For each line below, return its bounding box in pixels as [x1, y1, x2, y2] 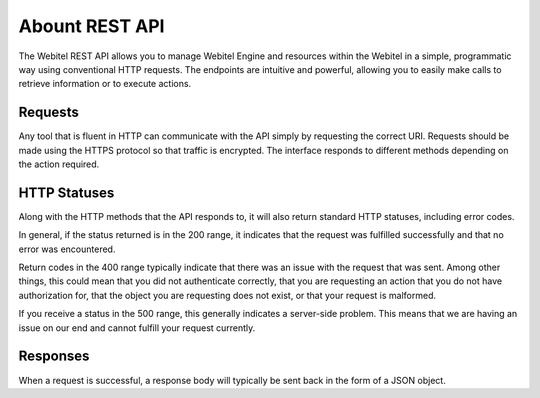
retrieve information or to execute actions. [18, 78, 192, 90]
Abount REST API [18, 15, 165, 37]
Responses [18, 348, 90, 365]
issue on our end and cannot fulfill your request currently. [18, 321, 256, 334]
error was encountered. [18, 243, 116, 255]
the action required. [18, 158, 100, 170]
